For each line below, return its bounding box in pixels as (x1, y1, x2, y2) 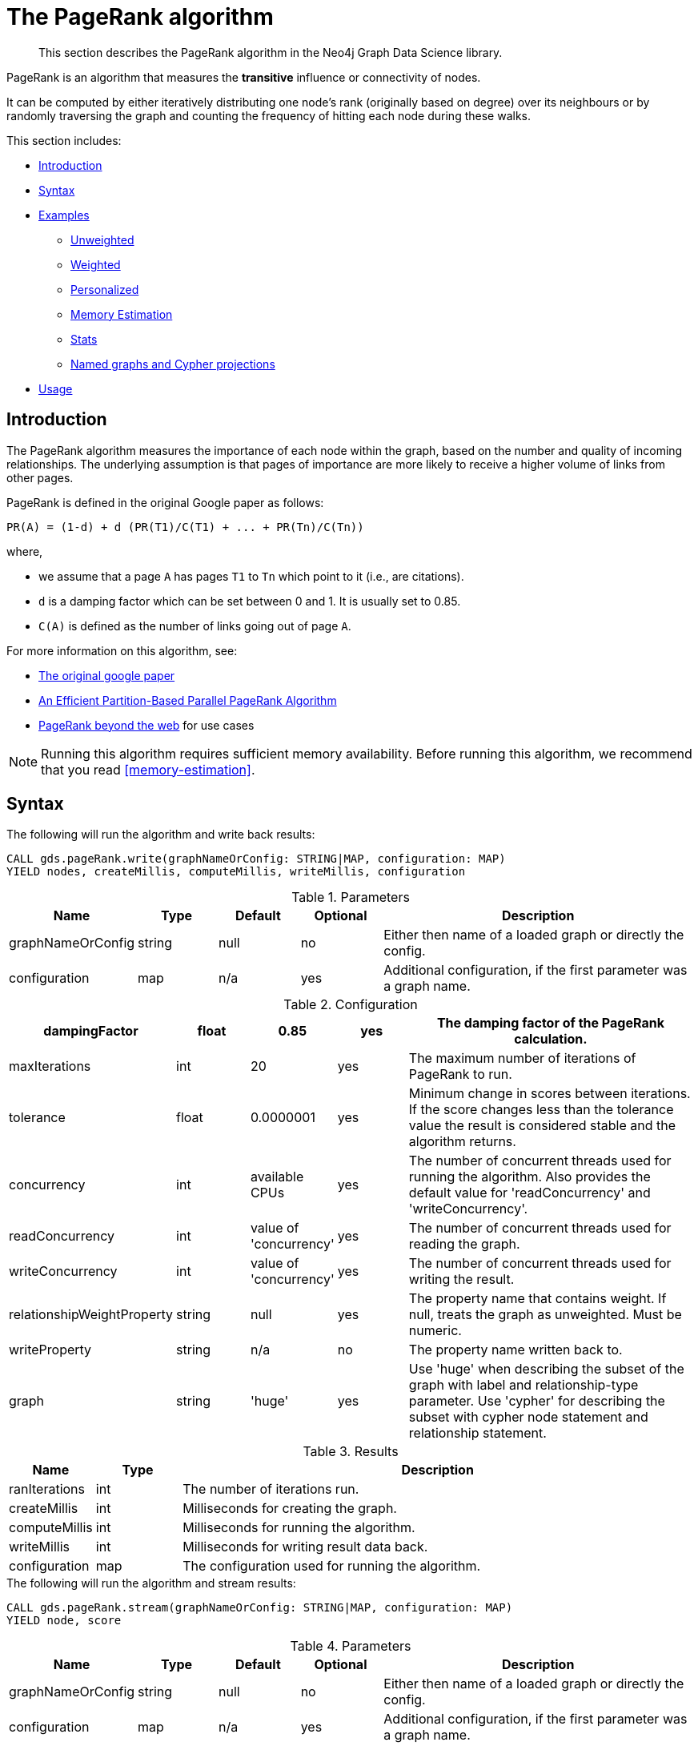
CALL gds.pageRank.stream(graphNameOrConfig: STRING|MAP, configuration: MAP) (6, 1601, 513, 1615)
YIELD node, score (6, 1614, 122, 1627)
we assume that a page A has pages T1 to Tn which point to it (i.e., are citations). (38, 569, 464, 583)
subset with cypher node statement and (408, 1409, 648, 1426)
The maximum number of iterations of (408, 1050, 636, 1067)
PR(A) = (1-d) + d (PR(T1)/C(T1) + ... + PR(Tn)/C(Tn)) (6, 520, 364, 533)
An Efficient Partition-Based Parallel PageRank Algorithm (38, 693, 337, 707)
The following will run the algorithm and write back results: (6, 827, 315, 842)
